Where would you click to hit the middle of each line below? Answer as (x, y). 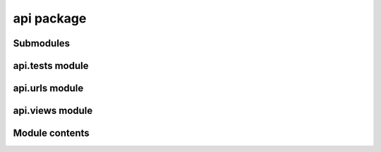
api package (50, 18)
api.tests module (51, 66)
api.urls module (48, 88)
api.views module (53, 111)
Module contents (51, 133)
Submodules (42, 43)
